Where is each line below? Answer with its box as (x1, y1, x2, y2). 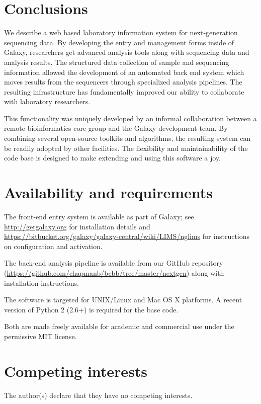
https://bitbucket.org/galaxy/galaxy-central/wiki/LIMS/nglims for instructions (4, 231, 250, 241)
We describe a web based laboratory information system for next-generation (4, 27, 238, 38)
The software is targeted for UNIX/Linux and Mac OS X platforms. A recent (4, 294, 242, 305)
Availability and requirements (4, 182, 213, 203)
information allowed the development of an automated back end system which (4, 66, 244, 77)
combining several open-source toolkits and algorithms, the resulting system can (4, 133, 251, 143)
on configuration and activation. (4, 240, 103, 251)
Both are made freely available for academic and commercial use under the (4, 321, 234, 332)
